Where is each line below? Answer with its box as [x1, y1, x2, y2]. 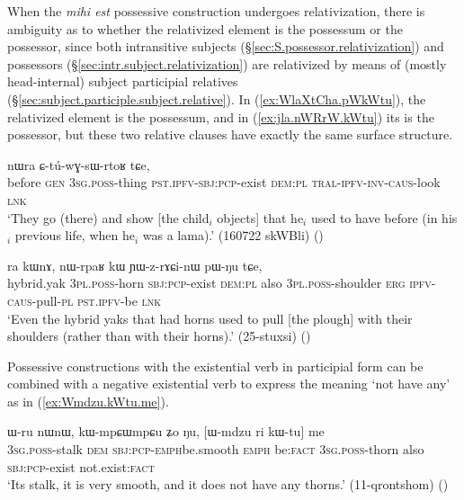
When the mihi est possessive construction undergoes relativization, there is [7, 2, 425, 20]
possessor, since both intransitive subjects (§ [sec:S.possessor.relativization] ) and [7, 37, 444, 56]
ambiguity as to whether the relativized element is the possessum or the [7, 19, 403, 38]
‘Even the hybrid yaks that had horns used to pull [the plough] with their [7, 308, 413, 327]
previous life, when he [14, 226, 135, 245]
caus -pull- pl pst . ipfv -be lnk [7, 290, 162, 309]
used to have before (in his [310, 208, 458, 227]
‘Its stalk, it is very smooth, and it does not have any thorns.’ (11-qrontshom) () [7, 475, 449, 494]
